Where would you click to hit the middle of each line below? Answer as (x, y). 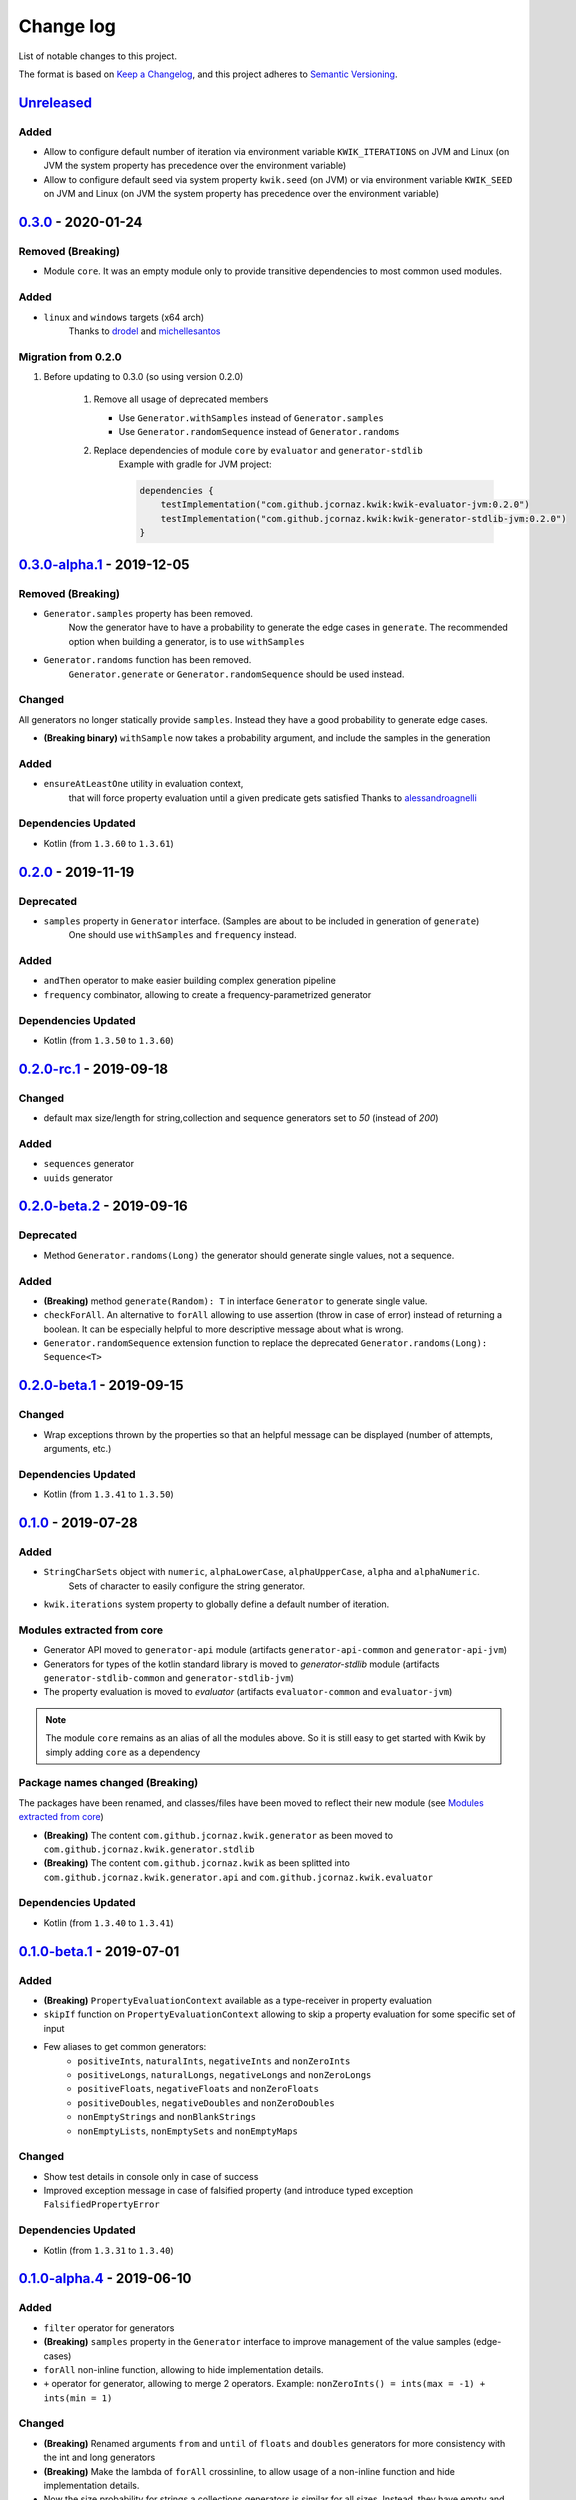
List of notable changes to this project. (97, 56)
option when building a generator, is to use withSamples (186, 641)
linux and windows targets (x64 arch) (124, 317)
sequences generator (89, 1164)
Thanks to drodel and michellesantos (144, 331)
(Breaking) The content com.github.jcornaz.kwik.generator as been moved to (218, 1835)
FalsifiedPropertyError (101, 2204)
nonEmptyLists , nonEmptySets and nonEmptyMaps (188, 2131)
